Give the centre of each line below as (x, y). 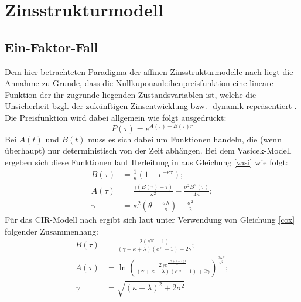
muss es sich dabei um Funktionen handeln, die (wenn (185, 139)
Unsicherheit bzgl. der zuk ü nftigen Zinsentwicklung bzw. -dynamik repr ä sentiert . (151, 106)
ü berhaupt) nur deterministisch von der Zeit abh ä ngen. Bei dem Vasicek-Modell (148, 150)
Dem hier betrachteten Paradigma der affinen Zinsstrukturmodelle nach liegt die (149, 71)
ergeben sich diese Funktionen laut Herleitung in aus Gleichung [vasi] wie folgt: (146, 162)
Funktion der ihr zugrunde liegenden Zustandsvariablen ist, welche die (131, 94)
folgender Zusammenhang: (52, 231)
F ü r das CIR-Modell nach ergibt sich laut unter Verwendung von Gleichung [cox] (150, 219)
